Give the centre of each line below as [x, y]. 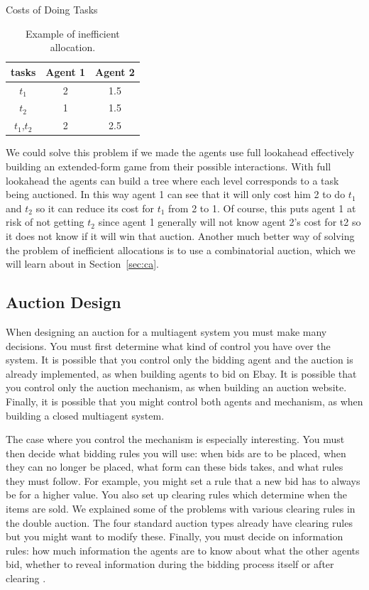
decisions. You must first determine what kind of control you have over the [168, 345]
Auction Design [64, 302]
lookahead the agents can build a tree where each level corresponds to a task [172, 180]
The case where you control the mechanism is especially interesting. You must [175, 439]
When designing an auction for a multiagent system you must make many [166, 331]
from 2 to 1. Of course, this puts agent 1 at [262, 208]
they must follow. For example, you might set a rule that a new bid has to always [183, 480]
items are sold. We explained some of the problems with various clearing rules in [181, 509]
